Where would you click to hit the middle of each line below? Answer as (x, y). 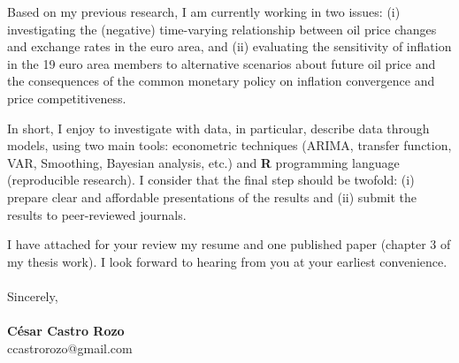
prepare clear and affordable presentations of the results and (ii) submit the (212, 197)
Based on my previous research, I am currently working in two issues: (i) (204, 11)
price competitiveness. (67, 98)
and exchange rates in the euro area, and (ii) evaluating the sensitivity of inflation (229, 46)
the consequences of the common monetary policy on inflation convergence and (221, 81)
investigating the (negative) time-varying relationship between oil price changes (222, 29)
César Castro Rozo (66, 331)
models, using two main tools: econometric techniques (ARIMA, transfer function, (229, 145)
